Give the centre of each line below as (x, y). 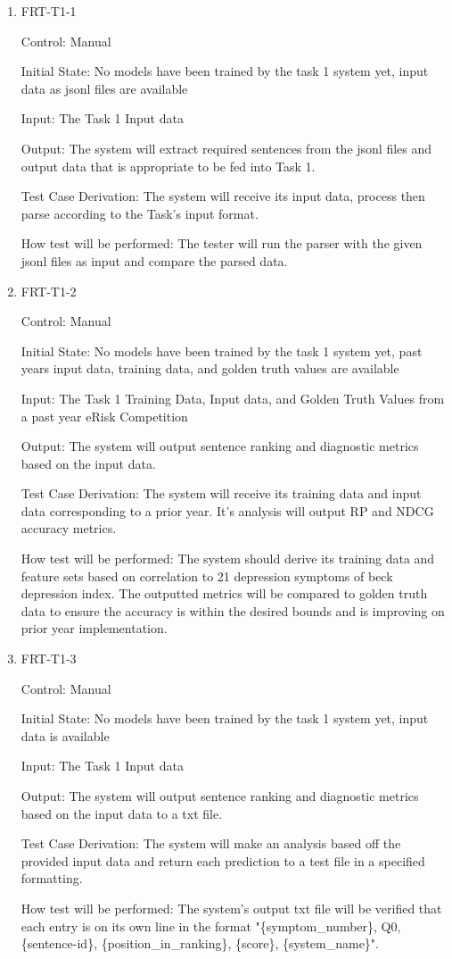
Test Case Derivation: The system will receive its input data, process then (223, 196)
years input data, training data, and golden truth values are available (210, 368)
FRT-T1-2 (49, 291)
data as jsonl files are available (104, 88)
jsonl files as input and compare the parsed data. (154, 260)
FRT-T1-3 (49, 659)
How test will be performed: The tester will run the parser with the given (222, 243)
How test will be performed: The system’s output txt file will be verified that (231, 908)
